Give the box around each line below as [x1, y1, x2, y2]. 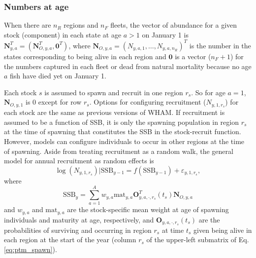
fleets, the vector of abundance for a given [110, 20, 237, 30]
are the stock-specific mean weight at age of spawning [67, 204, 229, 215]
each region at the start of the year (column [4, 234, 136, 245]
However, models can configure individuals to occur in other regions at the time [4, 136, 245, 146]
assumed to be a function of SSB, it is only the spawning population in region [4, 116, 239, 127]
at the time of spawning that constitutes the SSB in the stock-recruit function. [4, 126, 241, 137]
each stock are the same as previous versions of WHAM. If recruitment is [4, 107, 225, 117]
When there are [4, 20, 51, 30]
